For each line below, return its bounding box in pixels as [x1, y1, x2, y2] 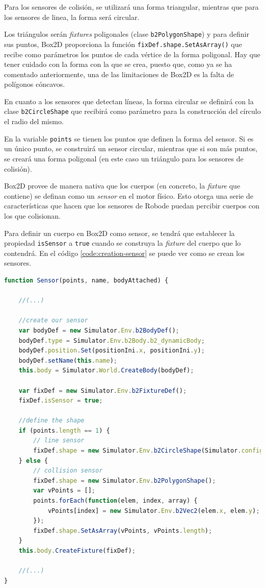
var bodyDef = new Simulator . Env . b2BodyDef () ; [18, 326, 179, 334]
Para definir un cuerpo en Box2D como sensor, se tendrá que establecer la [4, 227, 235, 238]
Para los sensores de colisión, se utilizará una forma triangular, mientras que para [4, 2, 259, 12]
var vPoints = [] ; [33, 487, 96, 495]
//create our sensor [18, 317, 88, 324]
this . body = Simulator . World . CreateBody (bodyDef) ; [18, 367, 194, 374]
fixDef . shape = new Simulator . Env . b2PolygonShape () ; [33, 477, 216, 484]
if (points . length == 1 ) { [18, 427, 110, 434]
